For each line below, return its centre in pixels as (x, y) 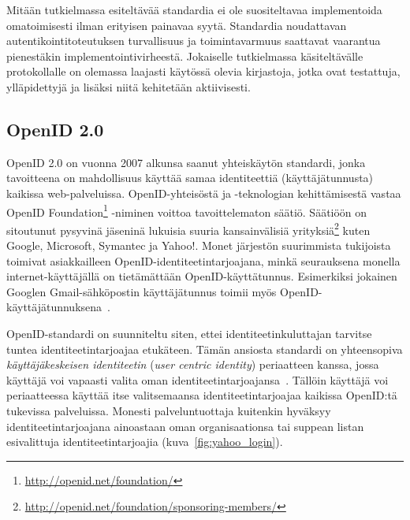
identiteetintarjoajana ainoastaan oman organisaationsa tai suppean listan (185, 426)
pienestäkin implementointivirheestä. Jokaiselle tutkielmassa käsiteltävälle (185, 56)
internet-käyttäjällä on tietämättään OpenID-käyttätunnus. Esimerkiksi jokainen (202, 276)
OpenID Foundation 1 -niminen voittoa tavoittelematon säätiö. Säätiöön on (187, 210)
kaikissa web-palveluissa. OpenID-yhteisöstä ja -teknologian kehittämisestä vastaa (204, 193)
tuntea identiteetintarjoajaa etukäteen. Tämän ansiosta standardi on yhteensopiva (205, 349)
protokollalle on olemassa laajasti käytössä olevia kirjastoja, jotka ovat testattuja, (203, 71)
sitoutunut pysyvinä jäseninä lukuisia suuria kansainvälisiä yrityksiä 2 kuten (188, 228)
